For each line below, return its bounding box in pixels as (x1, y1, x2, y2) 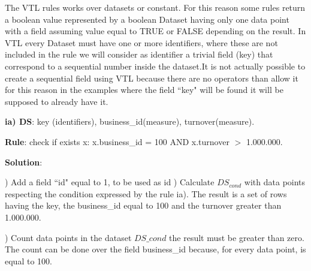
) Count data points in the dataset (5, 231, 132, 243)
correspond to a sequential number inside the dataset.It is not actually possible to (5, 59, 306, 72)
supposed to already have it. (5, 95, 108, 107)
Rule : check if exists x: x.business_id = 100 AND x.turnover (5, 135, 230, 147)
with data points (244, 176, 306, 188)
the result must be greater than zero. (169, 231, 304, 243)
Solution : (5, 155, 43, 168)
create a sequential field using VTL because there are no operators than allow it (5, 71, 298, 84)
